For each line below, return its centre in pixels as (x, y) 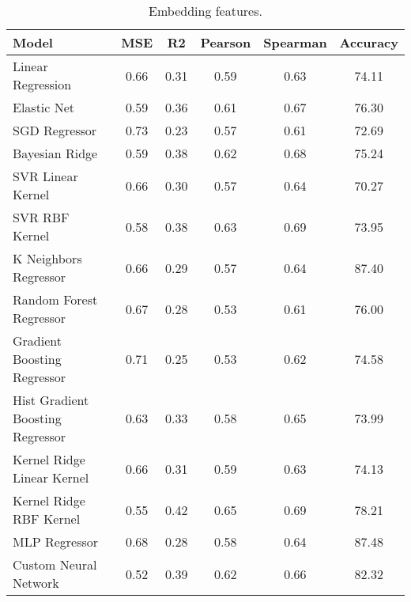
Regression (42, 84)
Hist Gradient (51, 400)
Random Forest (55, 299)
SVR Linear (45, 176)
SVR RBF (41, 217)
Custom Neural (55, 564)
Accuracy (369, 42)
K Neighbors (47, 258)
